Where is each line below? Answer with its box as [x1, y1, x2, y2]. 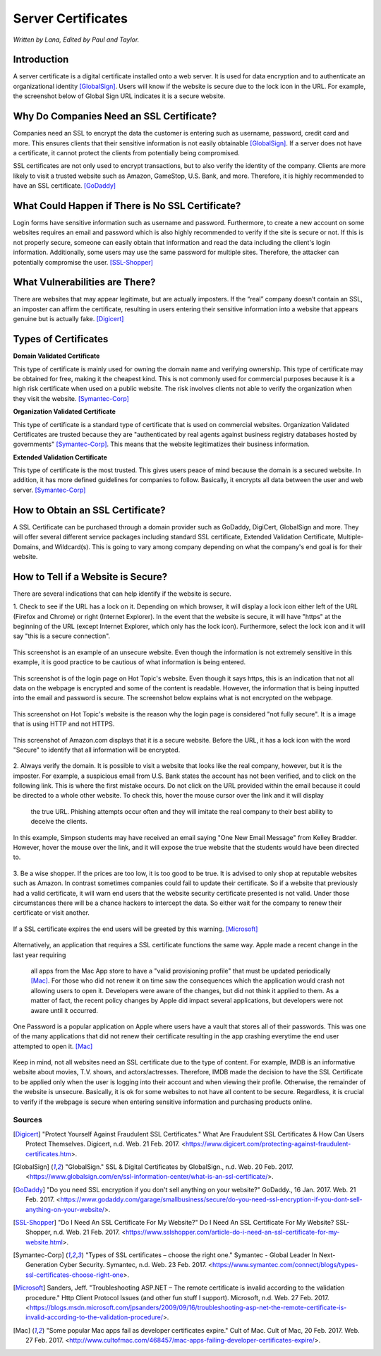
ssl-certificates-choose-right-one [25, 1271, 123, 1279]
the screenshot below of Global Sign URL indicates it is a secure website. [13, 92, 226, 100]
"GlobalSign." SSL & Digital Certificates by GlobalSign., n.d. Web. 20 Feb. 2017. [65, 1162, 294, 1171]
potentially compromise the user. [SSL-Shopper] [13, 258, 153, 266]
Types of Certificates [13, 333, 109, 345]
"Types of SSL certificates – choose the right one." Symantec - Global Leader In [85, 1251, 317, 1259]
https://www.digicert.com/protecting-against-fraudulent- [185, 1140, 351, 1148]
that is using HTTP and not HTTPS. [13, 720, 115, 728]
